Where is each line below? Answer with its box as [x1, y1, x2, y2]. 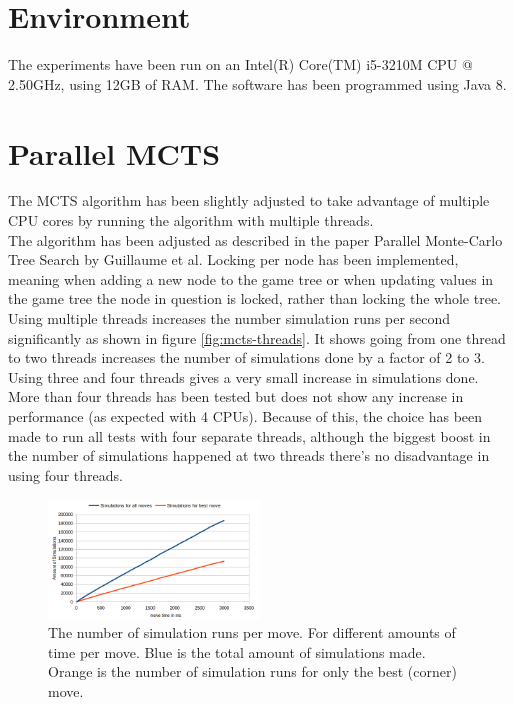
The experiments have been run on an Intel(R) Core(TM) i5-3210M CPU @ [8, 54, 473, 75]
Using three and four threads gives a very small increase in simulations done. [8, 366, 479, 387]
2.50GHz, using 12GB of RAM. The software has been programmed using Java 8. [8, 73, 507, 94]
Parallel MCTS [8, 132, 221, 173]
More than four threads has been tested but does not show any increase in [8, 386, 464, 407]
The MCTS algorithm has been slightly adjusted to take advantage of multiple [8, 190, 490, 211]
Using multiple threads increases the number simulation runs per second [8, 308, 451, 328]
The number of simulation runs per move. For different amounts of [48, 622, 456, 643]
